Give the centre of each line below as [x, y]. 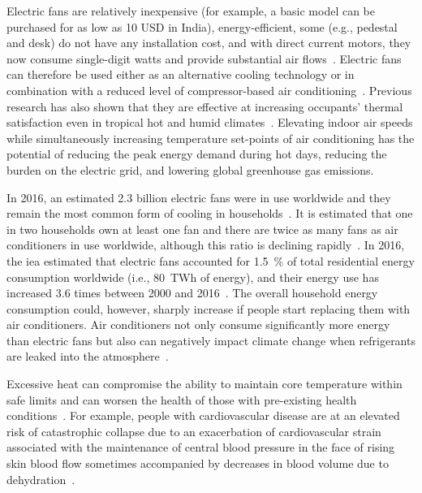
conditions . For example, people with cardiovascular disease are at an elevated [203, 415]
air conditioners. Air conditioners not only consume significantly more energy [198, 324]
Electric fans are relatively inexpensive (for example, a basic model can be [191, 11]
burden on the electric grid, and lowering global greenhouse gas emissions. [190, 169]
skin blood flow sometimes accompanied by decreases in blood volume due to [198, 463]
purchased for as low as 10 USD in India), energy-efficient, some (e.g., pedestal [202, 26]
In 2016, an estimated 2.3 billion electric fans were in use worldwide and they [199, 197]
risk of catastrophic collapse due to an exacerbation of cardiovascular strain [194, 431]
